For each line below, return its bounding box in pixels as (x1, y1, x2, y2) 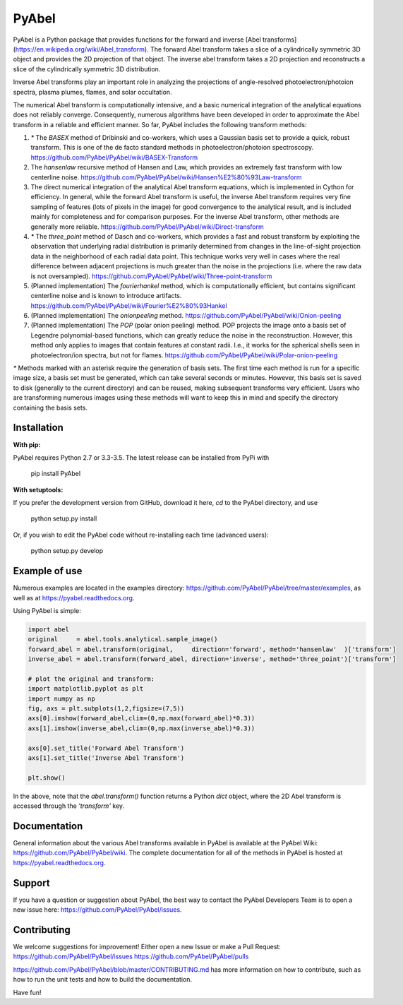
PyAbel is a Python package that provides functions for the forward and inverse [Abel (13, 35, 261, 44)
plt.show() (28, 773, 66, 782)
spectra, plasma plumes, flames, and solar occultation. (13, 88, 172, 96)
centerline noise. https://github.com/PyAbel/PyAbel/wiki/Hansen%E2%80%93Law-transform (30, 173, 302, 182)
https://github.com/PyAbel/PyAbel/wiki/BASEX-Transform (30, 153, 198, 162)
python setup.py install (30, 514, 97, 523)
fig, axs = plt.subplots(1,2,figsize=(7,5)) (28, 705, 185, 713)
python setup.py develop (30, 547, 104, 555)
